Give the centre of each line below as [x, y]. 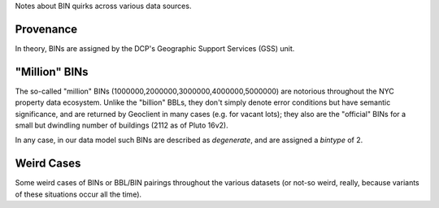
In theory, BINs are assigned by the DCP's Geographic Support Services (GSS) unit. [155, 48]
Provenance [46, 29]
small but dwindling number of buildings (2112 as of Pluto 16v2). [122, 125]
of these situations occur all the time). [78, 194]
